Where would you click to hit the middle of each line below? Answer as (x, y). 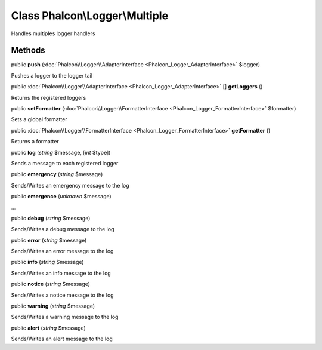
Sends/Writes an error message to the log (62, 251)
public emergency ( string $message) (57, 174)
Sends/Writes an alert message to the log (62, 339)
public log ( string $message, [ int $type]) (61, 152)
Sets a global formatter (39, 119)
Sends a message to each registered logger (65, 163)
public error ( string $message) (49, 240)
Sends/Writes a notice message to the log (62, 295)
